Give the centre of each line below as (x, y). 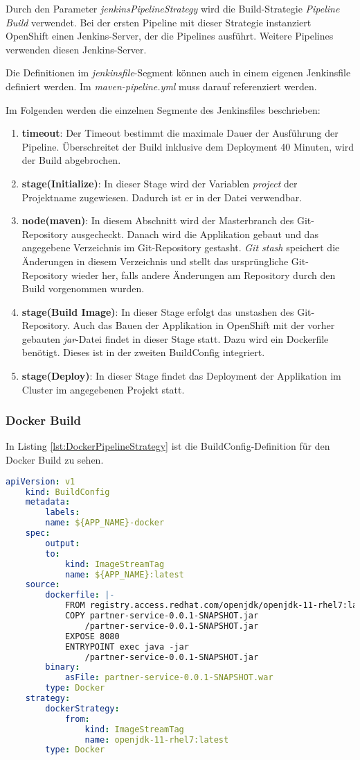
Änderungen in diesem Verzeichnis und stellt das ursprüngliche (155, 261)
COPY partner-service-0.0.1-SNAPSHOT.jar (162, 616)
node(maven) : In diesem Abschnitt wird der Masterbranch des (158, 220)
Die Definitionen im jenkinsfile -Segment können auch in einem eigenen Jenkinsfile (178, 73)
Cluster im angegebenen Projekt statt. (103, 389)
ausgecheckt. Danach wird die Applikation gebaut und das (195, 234)
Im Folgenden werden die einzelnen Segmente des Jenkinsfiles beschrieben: (163, 109)
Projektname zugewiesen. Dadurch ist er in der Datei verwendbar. (162, 197)
